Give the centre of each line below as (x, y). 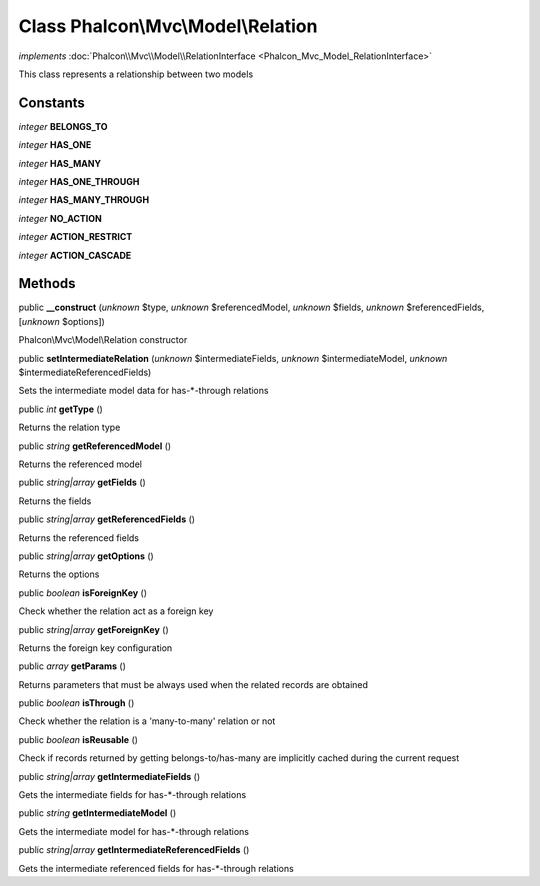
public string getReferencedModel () (95, 446)
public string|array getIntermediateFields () (109, 776)
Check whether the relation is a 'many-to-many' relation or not (147, 721)
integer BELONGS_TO (63, 126)
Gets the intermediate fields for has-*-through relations (132, 795)
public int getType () (61, 409)
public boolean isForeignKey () (83, 592)
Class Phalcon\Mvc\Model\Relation (168, 26)
